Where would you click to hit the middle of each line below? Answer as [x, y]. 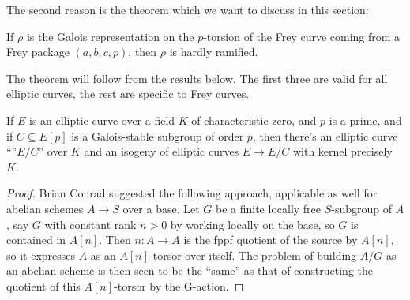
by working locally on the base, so [252, 224]
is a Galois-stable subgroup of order [158, 135]
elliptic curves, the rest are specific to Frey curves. [128, 94]
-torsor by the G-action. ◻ [179, 285]
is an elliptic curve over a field [102, 120]
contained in [36, 240]
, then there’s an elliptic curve [325, 135]
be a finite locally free [268, 208]
